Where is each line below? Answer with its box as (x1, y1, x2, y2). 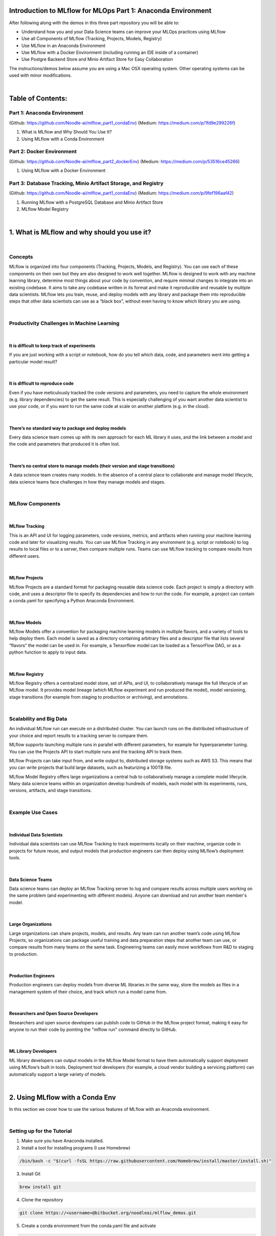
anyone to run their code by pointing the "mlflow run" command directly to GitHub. (9, 1026, 177, 1033)
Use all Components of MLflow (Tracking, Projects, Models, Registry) (21, 36, 162, 42)
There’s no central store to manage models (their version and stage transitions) (9, 463, 175, 469)
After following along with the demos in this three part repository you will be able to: (9, 20, 179, 26)
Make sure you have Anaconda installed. (21, 1138, 104, 1144)
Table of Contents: (9, 94, 68, 103)
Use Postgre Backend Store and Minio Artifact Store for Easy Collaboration (21, 56, 173, 62)
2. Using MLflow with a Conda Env (9, 1093, 116, 1102)
